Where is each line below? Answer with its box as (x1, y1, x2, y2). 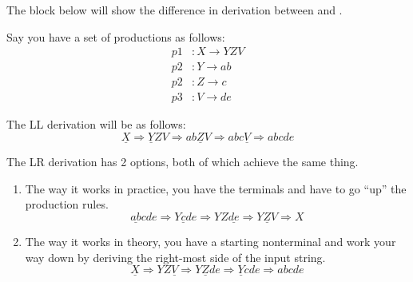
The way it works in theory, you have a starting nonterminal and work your (25, 233, 396, 250)
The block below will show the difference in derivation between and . (6, 2, 343, 18)
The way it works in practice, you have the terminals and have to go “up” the (25, 180, 407, 197)
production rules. (25, 196, 109, 212)
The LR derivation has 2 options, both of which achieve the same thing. (6, 153, 359, 170)
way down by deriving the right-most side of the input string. (25, 248, 326, 265)
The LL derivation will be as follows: (6, 116, 186, 133)
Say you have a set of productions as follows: (6, 28, 225, 45)
